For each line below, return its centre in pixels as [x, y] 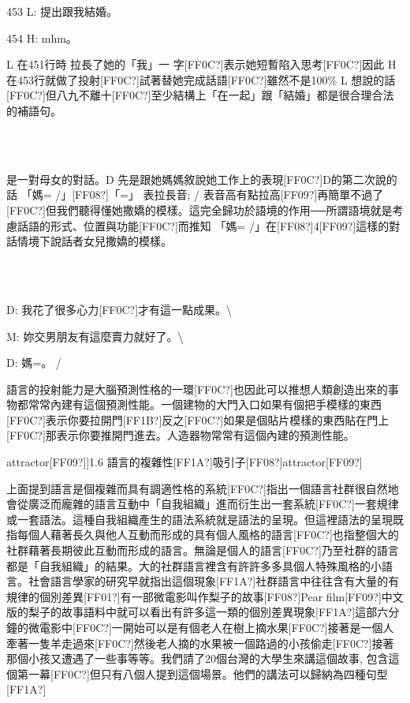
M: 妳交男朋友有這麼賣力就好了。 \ [95, 336]
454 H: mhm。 [42, 37]
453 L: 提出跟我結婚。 [62, 11]
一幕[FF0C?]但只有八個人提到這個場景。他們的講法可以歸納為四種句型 [208, 673]
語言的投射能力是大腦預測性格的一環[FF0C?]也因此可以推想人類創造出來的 [197, 389]
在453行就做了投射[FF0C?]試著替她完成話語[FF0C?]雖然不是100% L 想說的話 [201, 79]
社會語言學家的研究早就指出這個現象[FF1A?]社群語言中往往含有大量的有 [214, 581]
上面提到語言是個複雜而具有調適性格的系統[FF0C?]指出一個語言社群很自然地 [203, 488]
